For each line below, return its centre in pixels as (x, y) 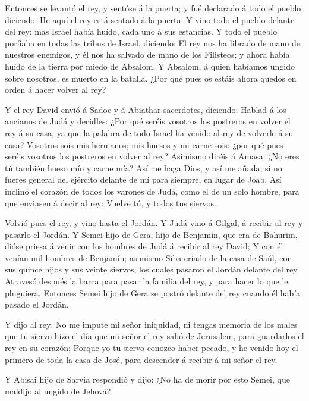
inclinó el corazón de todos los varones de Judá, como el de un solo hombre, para (152, 191)
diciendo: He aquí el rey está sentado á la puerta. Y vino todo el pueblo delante (150, 19)
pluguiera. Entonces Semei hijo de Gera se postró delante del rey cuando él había (153, 292)
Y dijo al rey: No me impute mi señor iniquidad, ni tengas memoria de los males (151, 324)
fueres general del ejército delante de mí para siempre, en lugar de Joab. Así (143, 179)
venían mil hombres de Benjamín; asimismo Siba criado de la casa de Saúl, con (149, 257)
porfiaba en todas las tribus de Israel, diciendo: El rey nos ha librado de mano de (153, 43)
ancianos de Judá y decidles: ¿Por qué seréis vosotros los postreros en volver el (148, 121)
